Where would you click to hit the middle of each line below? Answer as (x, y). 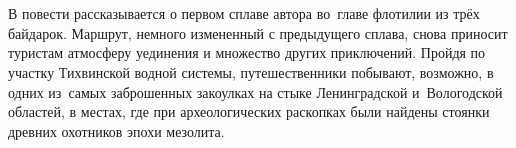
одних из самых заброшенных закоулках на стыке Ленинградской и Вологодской (255, 91)
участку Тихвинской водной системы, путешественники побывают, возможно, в (251, 71)
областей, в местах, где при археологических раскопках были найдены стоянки (249, 111)
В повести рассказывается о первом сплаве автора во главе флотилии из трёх (244, 13)
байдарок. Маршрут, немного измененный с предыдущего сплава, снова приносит (258, 32)
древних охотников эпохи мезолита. (116, 130)
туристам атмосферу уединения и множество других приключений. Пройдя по (247, 52)
